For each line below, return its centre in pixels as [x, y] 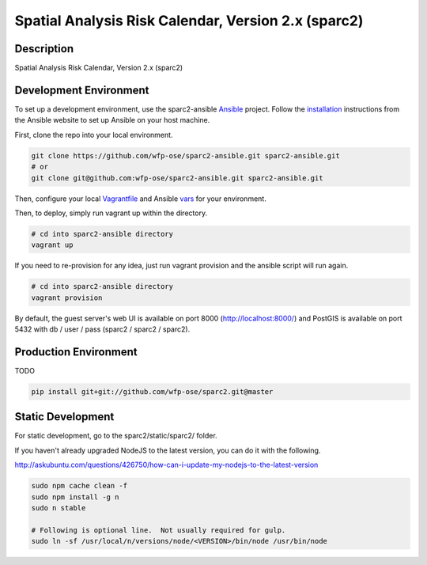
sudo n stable [59, 508]
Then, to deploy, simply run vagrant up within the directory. [111, 213]
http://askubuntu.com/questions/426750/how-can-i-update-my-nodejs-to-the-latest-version [166, 465]
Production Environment [76, 352]
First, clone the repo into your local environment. [94, 135]
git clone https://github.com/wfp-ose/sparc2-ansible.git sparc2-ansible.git [185, 155]
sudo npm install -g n [75, 497]
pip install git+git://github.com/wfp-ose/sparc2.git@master [152, 391]
